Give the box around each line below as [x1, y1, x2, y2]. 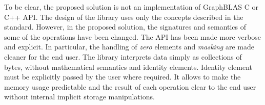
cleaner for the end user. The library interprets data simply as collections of [4, 51, 242, 62]
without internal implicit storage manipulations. [4, 91, 155, 102]
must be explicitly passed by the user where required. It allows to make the [4, 71, 241, 82]
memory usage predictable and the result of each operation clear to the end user [4, 81, 256, 92]
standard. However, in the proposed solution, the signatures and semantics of [4, 21, 247, 32]
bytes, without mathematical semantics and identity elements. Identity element [4, 61, 253, 72]
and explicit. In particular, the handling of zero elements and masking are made [4, 41, 254, 52]
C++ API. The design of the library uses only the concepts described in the [4, 11, 243, 22]
